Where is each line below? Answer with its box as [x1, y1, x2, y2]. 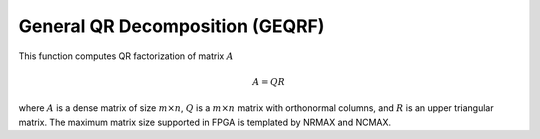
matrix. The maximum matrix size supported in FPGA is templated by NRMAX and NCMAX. [18, 116, 392, 128]
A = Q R [252, 76, 285, 87]
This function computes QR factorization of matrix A [18, 50, 234, 62]
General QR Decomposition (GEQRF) [18, 15, 325, 37]
